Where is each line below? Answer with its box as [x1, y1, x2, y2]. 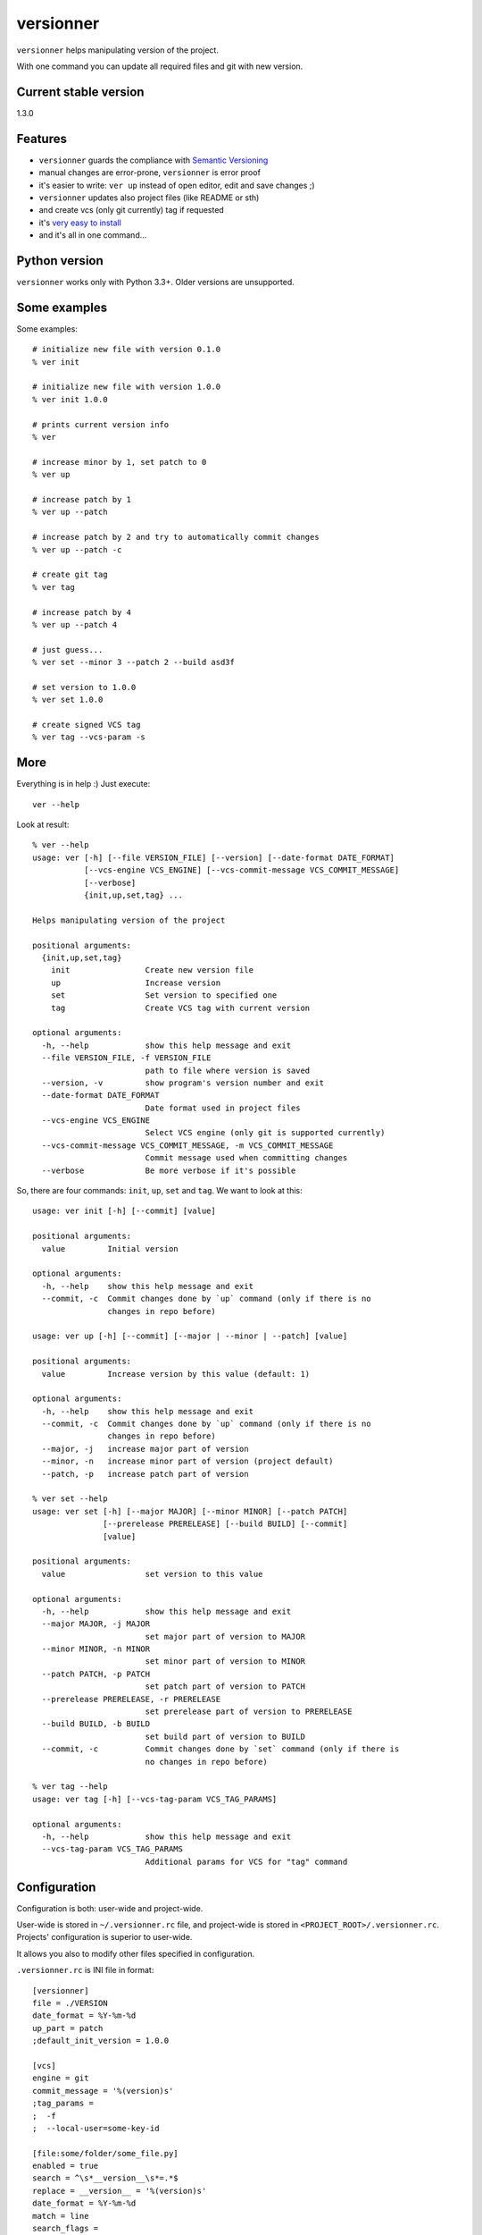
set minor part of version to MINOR [145, 1657, 305, 1666]
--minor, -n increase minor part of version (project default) [41, 1456, 334, 1466]
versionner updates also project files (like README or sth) [38, 192, 260, 203]
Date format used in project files [145, 1102, 301, 1113]
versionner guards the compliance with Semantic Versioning [38, 155, 269, 165]
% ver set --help [32, 1494, 108, 1504]
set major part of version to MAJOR [145, 1632, 305, 1641]
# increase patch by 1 [32, 494, 132, 504]
